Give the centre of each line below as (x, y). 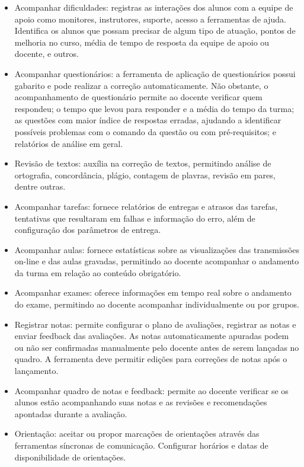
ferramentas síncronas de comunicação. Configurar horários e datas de (141, 445)
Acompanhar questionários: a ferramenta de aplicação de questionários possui (155, 73)
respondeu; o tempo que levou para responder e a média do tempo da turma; (154, 108)
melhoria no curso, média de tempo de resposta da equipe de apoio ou (142, 42)
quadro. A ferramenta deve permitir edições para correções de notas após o (151, 359)
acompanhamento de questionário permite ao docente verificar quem (138, 97)
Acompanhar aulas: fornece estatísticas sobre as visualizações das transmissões (157, 249)
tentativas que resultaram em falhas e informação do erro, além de (135, 218)
